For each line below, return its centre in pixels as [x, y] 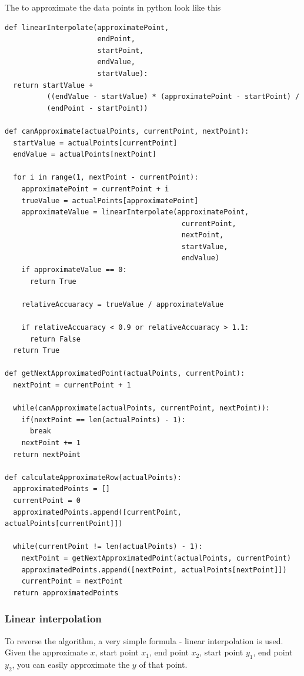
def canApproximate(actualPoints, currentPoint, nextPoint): [127, 131]
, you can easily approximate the [71, 664]
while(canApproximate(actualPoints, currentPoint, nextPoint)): [142, 408]
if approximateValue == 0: [74, 270]
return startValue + [53, 85]
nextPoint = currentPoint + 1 [72, 385]
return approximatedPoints [66, 593]
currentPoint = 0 [47, 500]
